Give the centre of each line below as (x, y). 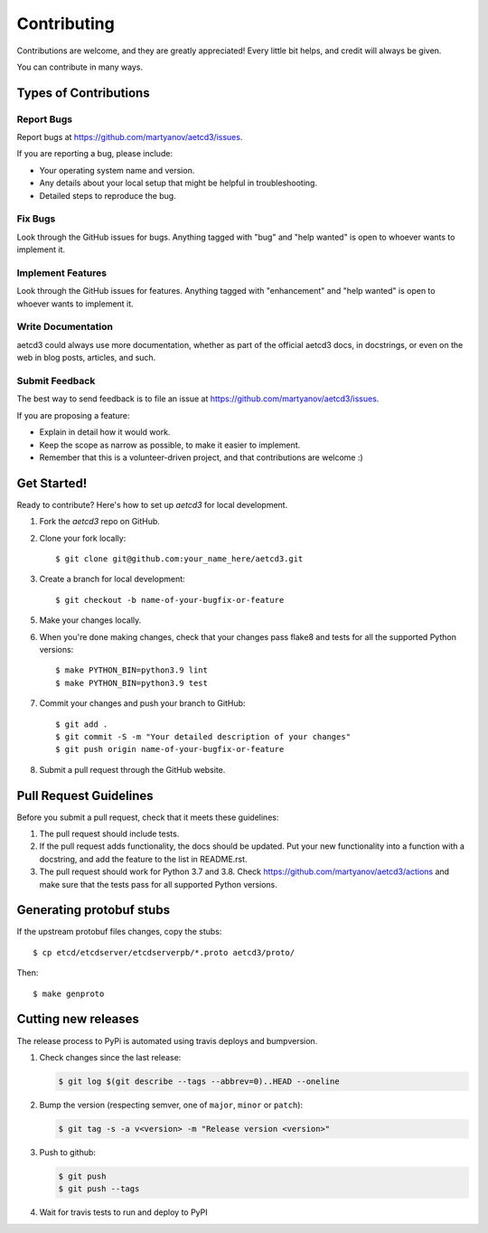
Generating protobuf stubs (94, 910)
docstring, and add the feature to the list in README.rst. (143, 859)
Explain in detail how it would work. (105, 432)
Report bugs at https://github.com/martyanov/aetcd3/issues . (130, 137)
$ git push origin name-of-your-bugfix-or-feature (170, 749)
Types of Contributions (83, 93)
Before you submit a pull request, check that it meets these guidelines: (148, 817)
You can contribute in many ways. (80, 67)
